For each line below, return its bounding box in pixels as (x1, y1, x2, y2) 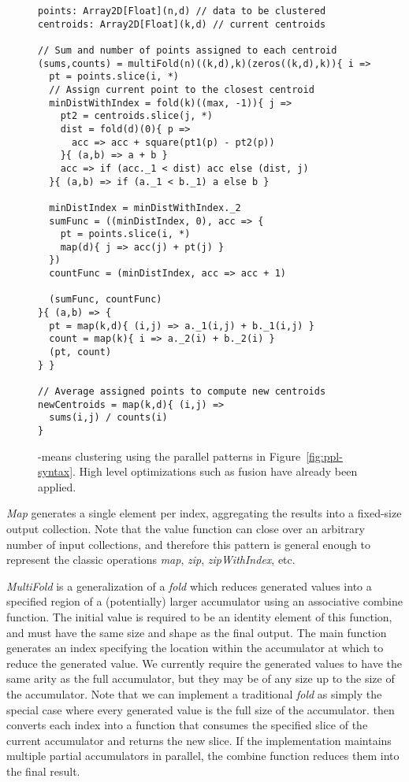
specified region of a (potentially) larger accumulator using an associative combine (6, 593, 403, 610)
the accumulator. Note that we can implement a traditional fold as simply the (6, 685, 382, 702)
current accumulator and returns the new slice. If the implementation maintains (6, 732, 392, 748)
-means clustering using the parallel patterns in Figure (38, 447, 301, 464)
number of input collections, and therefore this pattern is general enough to (6, 536, 371, 552)
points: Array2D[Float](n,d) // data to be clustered (38, 6, 326, 17)
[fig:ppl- (306, 447, 343, 464)
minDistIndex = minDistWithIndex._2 (49, 202, 241, 213)
